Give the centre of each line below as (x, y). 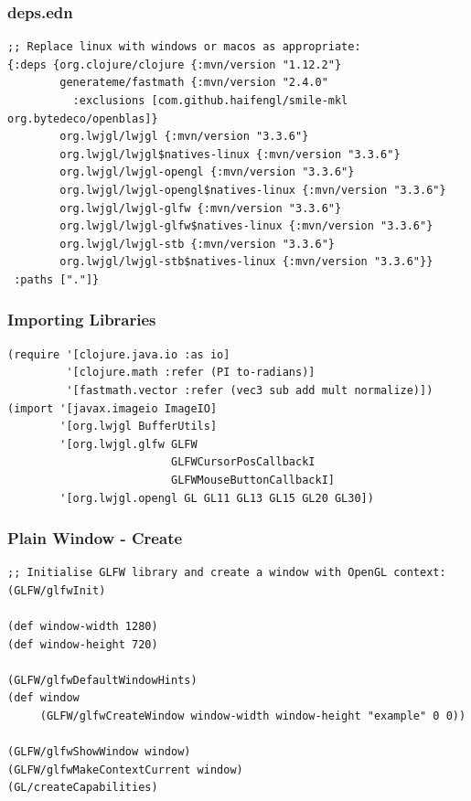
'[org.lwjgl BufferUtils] (139, 427)
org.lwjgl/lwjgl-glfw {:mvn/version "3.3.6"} (201, 208)
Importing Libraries (82, 320)
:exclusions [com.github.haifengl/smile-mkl (210, 101)
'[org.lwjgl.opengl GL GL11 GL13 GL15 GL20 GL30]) (217, 498)
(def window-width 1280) (83, 627)
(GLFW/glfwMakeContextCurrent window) (125, 769)
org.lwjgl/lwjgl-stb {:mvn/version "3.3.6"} (197, 244)
